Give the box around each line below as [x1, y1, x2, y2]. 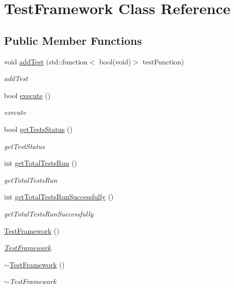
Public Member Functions [4, 32, 142, 48]
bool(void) [99, 56, 131, 66]
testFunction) [142, 56, 184, 66]
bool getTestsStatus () [4, 123, 72, 134]
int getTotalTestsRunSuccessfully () [4, 191, 114, 202]
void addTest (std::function [4, 56, 88, 66]
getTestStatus [4, 140, 45, 151]
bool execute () [4, 90, 51, 100]
